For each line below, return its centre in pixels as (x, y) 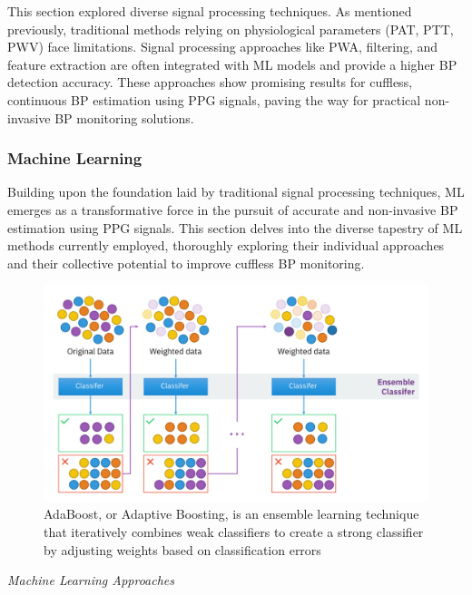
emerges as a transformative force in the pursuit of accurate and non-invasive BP (233, 209)
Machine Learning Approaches (91, 580)
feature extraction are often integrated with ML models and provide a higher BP (232, 64)
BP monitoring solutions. (124, 117)
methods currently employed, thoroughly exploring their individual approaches (226, 245)
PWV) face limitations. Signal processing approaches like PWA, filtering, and (223, 47)
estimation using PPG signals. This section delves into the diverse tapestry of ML (235, 227)
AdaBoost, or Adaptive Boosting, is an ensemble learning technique (231, 514)
